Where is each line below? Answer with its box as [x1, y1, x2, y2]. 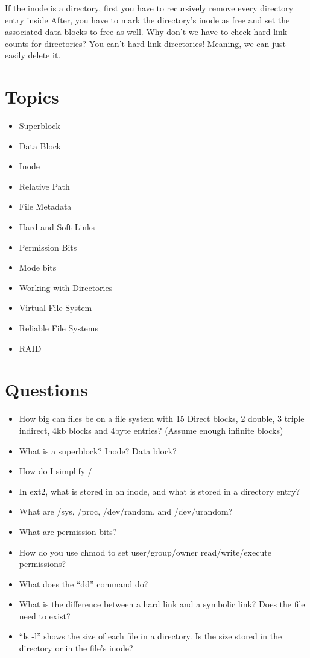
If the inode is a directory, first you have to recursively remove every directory [5, 2, 294, 14]
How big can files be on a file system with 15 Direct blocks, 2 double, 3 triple [19, 412, 305, 425]
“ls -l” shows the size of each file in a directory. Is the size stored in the [19, 630, 282, 642]
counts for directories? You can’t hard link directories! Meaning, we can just [5, 37, 286, 49]
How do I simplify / [19, 465, 92, 477]
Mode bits [19, 261, 57, 274]
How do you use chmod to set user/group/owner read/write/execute [19, 545, 271, 558]
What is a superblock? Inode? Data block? [19, 444, 177, 457]
